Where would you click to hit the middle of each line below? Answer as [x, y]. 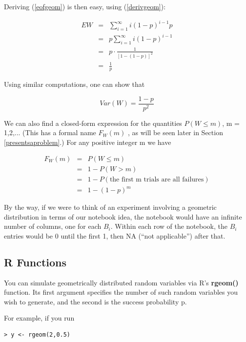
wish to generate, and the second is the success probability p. [95, 301]
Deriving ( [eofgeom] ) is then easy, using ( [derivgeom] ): [85, 6]
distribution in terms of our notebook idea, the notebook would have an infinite [123, 216]
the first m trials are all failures [157, 179]
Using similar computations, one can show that [74, 84]
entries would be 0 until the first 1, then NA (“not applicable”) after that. [115, 235]
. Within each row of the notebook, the [169, 226]
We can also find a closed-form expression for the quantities [93, 123]
